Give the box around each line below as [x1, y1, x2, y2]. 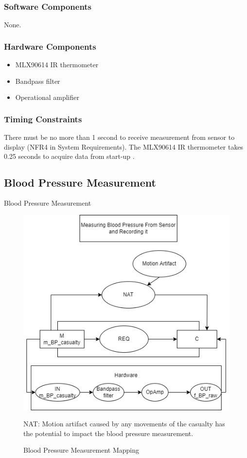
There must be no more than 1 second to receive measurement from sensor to [4, 132, 235, 142]
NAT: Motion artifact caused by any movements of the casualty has [23, 419, 225, 429]
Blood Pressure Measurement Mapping [23, 444, 139, 455]
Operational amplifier [15, 92, 79, 102]
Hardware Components [4, 40, 96, 52]
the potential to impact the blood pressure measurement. [23, 428, 194, 439]
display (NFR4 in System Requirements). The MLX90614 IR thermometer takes [4, 141, 244, 152]
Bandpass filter [15, 76, 60, 86]
